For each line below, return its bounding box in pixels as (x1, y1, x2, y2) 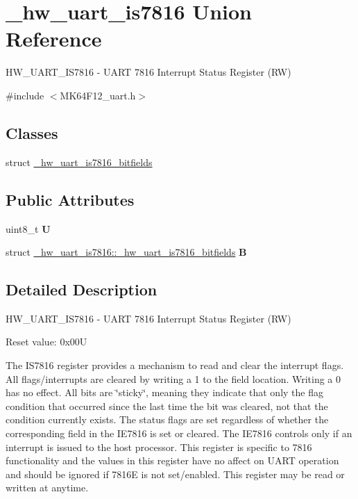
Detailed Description (6, 279, 157, 300)
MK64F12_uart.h (60, 88, 136, 102)
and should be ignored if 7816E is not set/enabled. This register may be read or (6, 466, 345, 481)
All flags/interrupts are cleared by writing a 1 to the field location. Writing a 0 (6, 371, 341, 386)
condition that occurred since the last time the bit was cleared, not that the (6, 398, 328, 413)
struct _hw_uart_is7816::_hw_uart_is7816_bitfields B (6, 245, 247, 259)
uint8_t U (6, 221, 51, 236)
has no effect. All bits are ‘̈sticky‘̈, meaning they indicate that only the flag (6, 385, 323, 400)
